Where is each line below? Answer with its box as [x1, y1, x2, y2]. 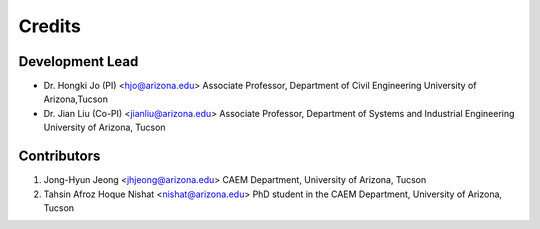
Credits [18, 15, 82, 37]
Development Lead [18, 53, 139, 70]
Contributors [18, 148, 101, 165]
